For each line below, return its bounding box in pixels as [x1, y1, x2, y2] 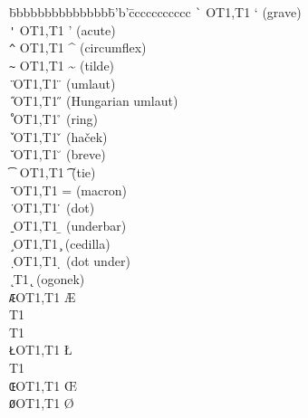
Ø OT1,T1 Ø [9, 394, 74, 413]
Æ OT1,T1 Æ [9, 287, 76, 306]
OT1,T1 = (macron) [13, 180, 127, 199]
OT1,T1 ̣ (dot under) [13, 252, 130, 271]
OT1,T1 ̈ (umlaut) [13, 73, 116, 92]
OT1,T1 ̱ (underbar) [13, 215, 127, 234]
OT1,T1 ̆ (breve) [13, 145, 106, 164]
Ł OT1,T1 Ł [9, 340, 72, 359]
